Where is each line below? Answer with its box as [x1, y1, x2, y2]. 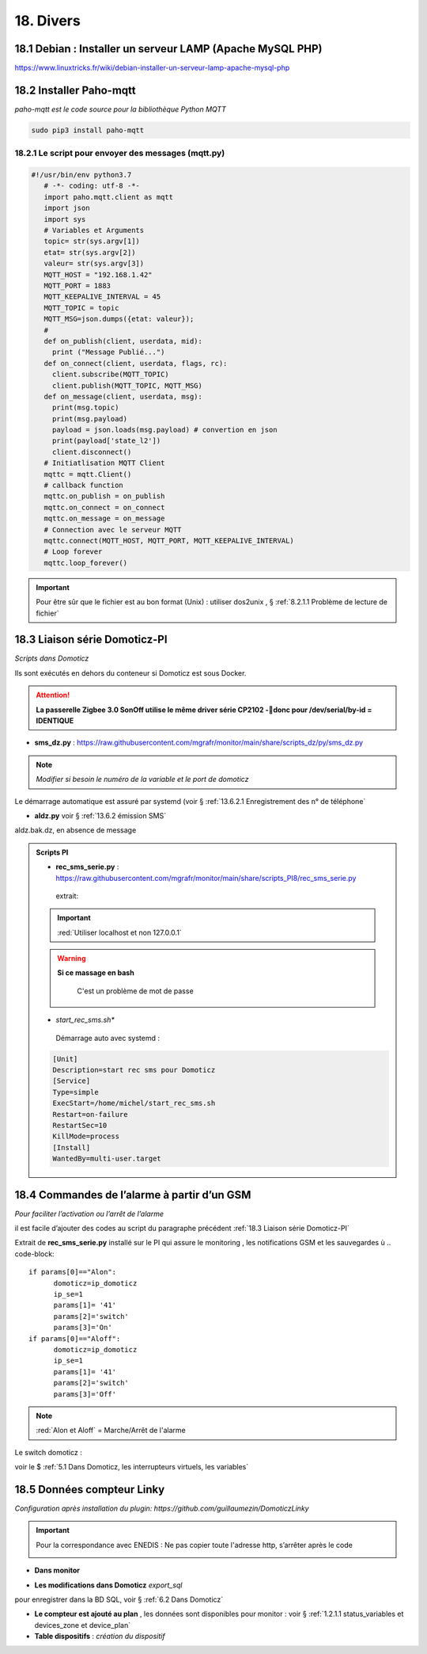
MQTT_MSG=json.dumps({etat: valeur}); [43, 314, 195, 324]
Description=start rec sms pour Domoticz [52, 1065, 216, 1075]
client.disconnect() [51, 448, 132, 456]
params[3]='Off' [53, 1389, 117, 1398]
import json [43, 204, 90, 213]
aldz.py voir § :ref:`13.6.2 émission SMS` [34, 810, 166, 820]
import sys [43, 215, 86, 223]
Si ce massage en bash [57, 968, 134, 978]
